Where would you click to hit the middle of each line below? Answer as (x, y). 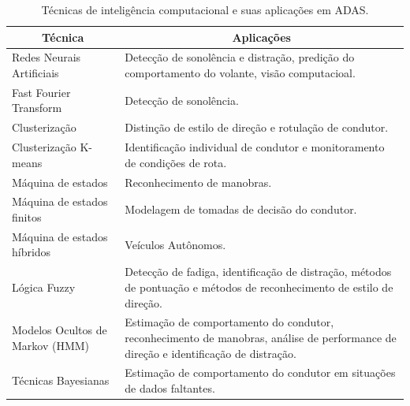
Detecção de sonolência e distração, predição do (240, 57)
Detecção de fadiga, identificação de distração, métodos (258, 272)
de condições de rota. (176, 162)
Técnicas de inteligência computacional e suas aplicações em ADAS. (205, 9)
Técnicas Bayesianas (61, 380)
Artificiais (35, 73)
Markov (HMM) (51, 345)
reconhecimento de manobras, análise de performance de (261, 337)
